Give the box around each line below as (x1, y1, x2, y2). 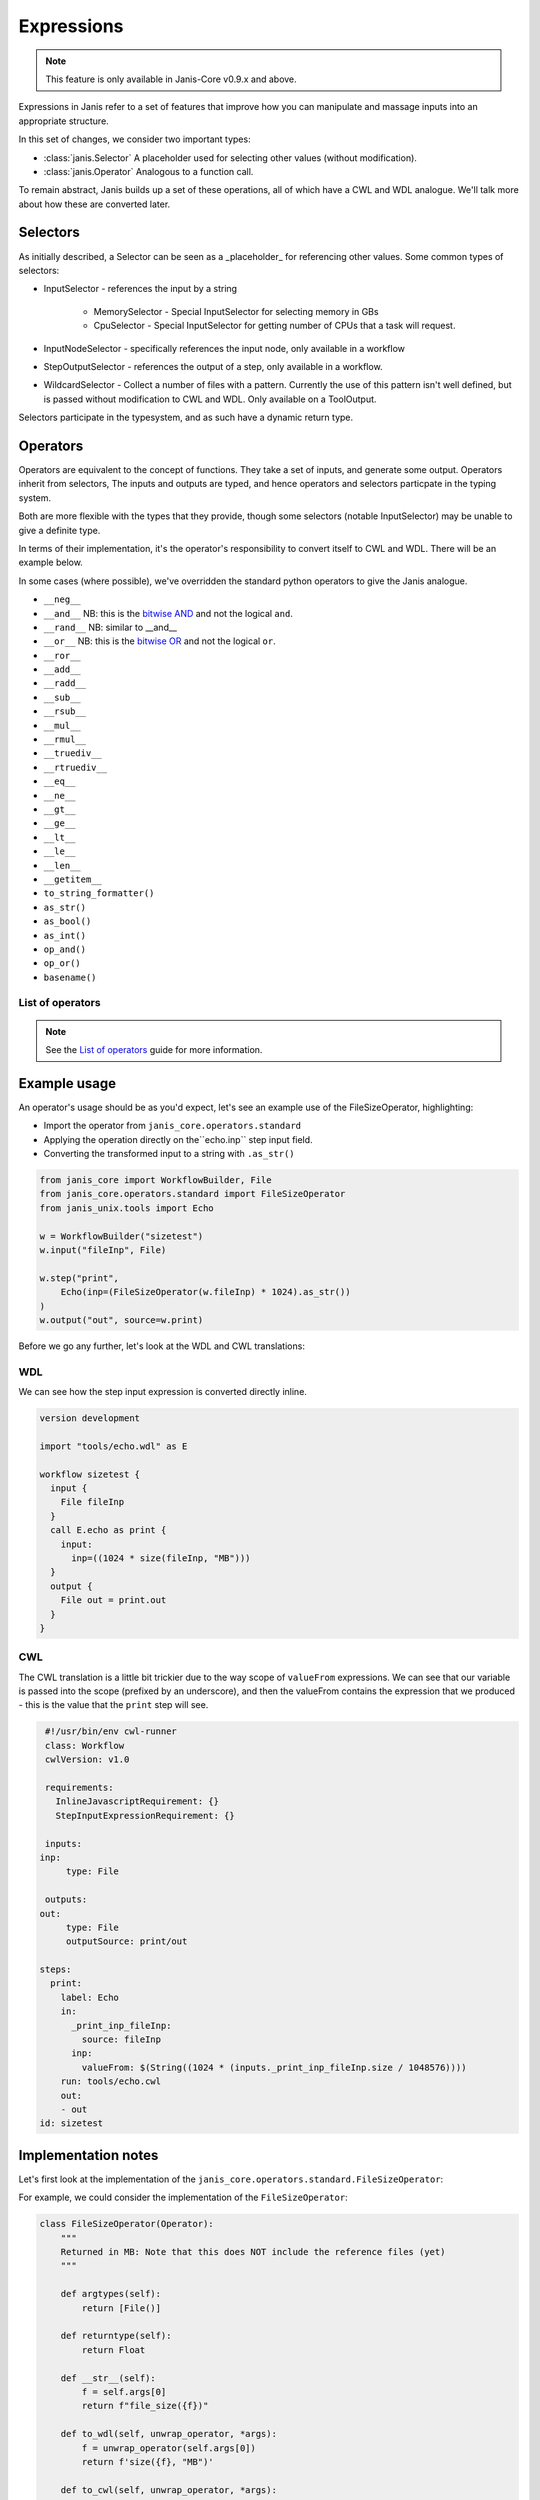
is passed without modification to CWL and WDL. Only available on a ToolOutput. (43, 393, 377, 405)
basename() (43, 971, 97, 983)
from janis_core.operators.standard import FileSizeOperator (39, 1188, 346, 1200)
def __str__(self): (60, 2372, 157, 2384)
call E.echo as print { (50, 1525, 167, 1536)
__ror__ (43, 650, 82, 661)
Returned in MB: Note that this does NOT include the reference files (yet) (60, 2246, 446, 2258)
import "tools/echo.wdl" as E (39, 1440, 188, 1452)
